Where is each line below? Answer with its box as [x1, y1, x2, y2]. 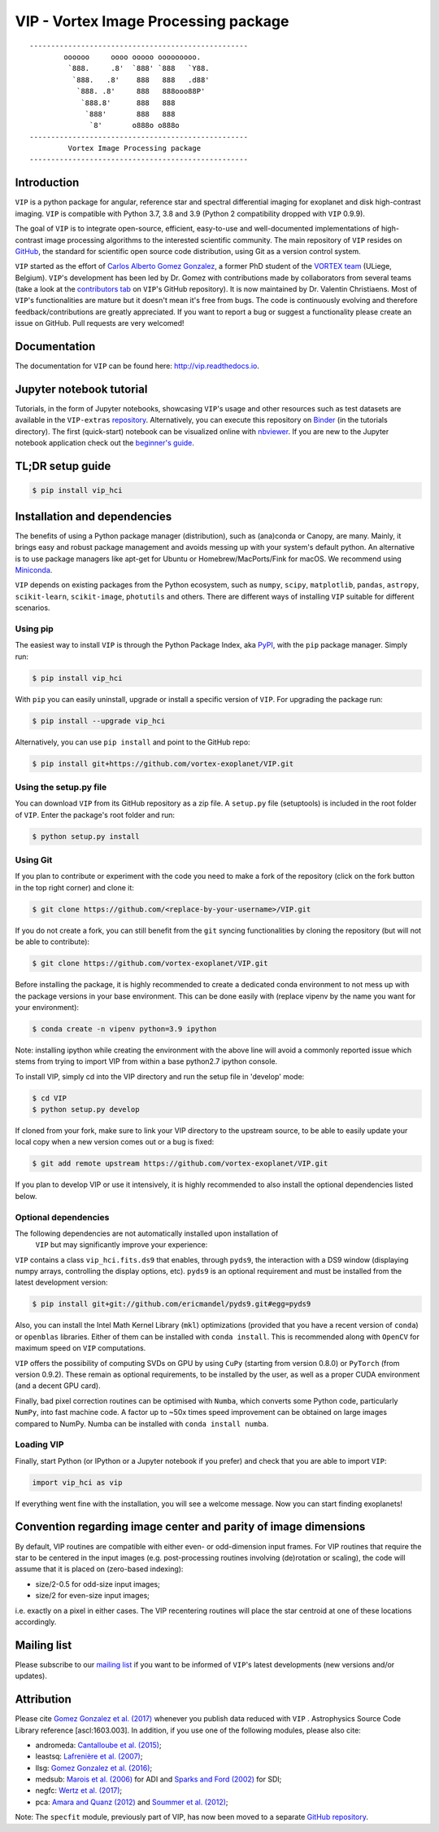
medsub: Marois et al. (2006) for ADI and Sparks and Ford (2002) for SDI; [35, 1774, 282, 1784]
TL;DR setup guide [15, 459, 111, 473]
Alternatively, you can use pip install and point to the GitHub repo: [15, 737, 251, 747]
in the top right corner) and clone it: [15, 882, 134, 892]
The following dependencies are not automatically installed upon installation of [15, 1228, 279, 1238]
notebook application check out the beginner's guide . [15, 438, 195, 448]
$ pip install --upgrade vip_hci [32, 716, 166, 725]
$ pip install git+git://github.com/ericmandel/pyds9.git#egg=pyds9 [32, 1299, 311, 1309]
